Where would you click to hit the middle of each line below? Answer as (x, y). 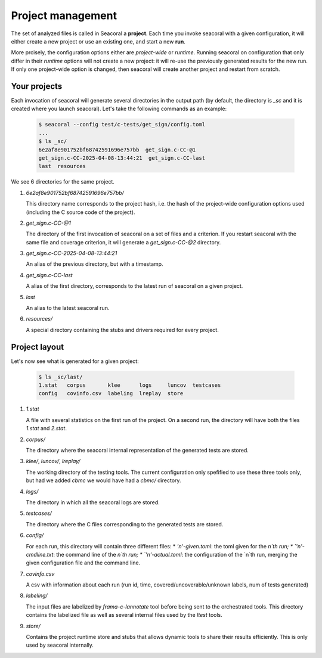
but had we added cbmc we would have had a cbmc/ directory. (103, 480)
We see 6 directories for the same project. (63, 182)
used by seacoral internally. (60, 645)
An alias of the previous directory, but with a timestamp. (95, 264)
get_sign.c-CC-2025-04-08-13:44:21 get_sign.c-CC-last (122, 158)
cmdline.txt (40, 554)
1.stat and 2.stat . (46, 429)
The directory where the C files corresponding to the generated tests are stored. (125, 524)
